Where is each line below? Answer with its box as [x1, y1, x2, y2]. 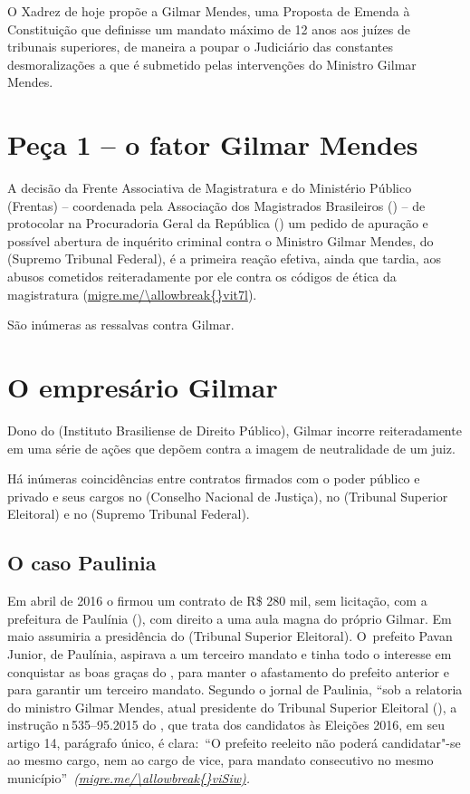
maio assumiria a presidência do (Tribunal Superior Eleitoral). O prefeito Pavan [7, 627, 453, 646]
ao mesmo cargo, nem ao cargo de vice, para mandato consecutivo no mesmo [7, 751, 434, 770]
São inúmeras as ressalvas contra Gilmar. [7, 315, 235, 334]
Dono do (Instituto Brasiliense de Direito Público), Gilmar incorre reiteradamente [7, 420, 462, 439]
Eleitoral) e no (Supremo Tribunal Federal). [7, 504, 250, 523]
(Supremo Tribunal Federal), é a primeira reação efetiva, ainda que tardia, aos [7, 249, 441, 268]
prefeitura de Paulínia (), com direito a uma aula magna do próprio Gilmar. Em [7, 608, 452, 627]
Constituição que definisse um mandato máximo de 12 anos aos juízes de [7, 19, 410, 38]
